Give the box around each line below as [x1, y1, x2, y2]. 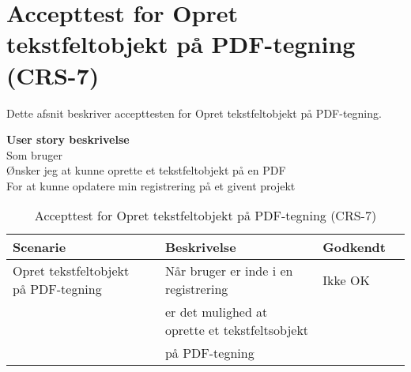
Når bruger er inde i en [164, 261, 293, 280]
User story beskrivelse [6, 131, 130, 148]
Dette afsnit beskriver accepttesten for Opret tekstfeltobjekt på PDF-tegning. [6, 104, 382, 121]
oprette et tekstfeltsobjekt [164, 321, 309, 340]
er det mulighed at [164, 302, 268, 321]
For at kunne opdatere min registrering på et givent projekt [6, 177, 296, 194]
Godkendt [322, 238, 386, 257]
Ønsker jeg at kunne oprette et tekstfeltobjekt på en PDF [6, 162, 286, 178]
